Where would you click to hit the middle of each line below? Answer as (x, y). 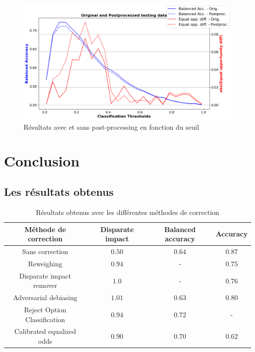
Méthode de (45, 229)
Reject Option (45, 310)
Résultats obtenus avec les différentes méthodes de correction (127, 212)
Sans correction (45, 251)
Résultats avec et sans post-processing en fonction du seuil (111, 127)
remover (45, 285)
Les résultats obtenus (59, 192)
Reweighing (45, 263)
